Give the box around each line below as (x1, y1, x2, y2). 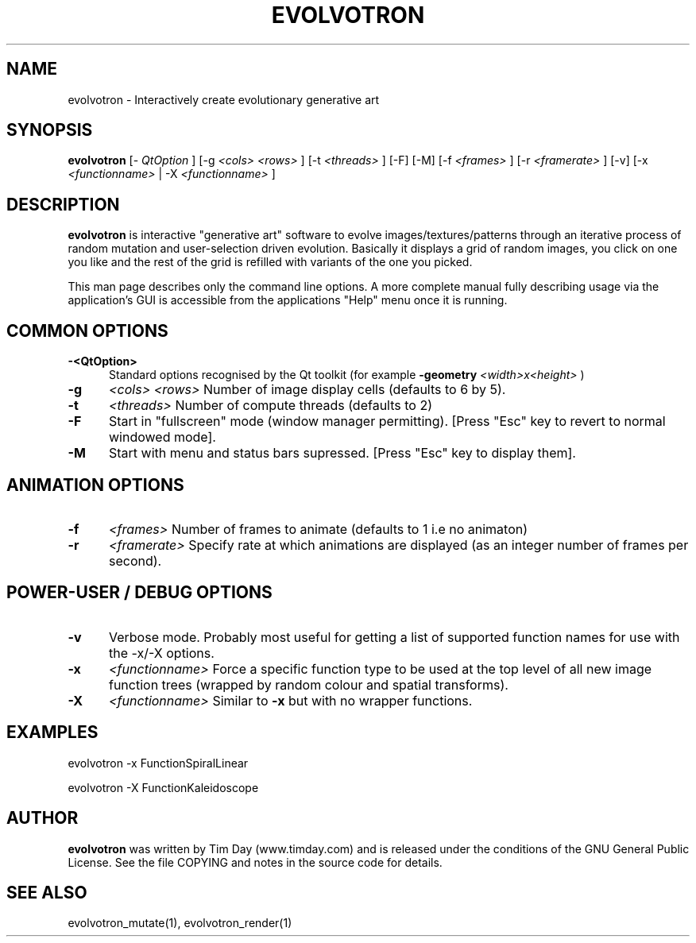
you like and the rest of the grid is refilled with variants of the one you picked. (68, 255, 473, 269)
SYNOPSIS (6, 120, 93, 141)
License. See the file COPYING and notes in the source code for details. (68, 855, 443, 869)
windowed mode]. (108, 429, 216, 446)
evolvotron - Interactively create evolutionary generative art (68, 92, 380, 106)
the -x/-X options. (108, 644, 215, 661)
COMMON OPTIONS (6, 320, 168, 341)
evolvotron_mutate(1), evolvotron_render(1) (68, 916, 292, 930)
